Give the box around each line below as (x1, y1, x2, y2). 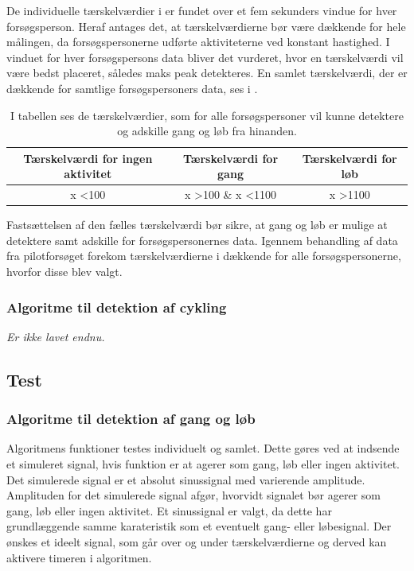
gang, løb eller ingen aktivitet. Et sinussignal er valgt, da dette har (6, 502, 332, 519)
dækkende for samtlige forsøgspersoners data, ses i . (6, 80, 258, 96)
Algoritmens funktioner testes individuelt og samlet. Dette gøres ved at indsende (6, 440, 400, 456)
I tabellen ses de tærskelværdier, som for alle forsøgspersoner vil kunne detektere (10, 107, 404, 123)
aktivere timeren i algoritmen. (6, 549, 152, 565)
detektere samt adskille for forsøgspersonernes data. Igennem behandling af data (6, 231, 398, 248)
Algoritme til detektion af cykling (6, 297, 227, 317)
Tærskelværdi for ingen (23, 150, 153, 166)
